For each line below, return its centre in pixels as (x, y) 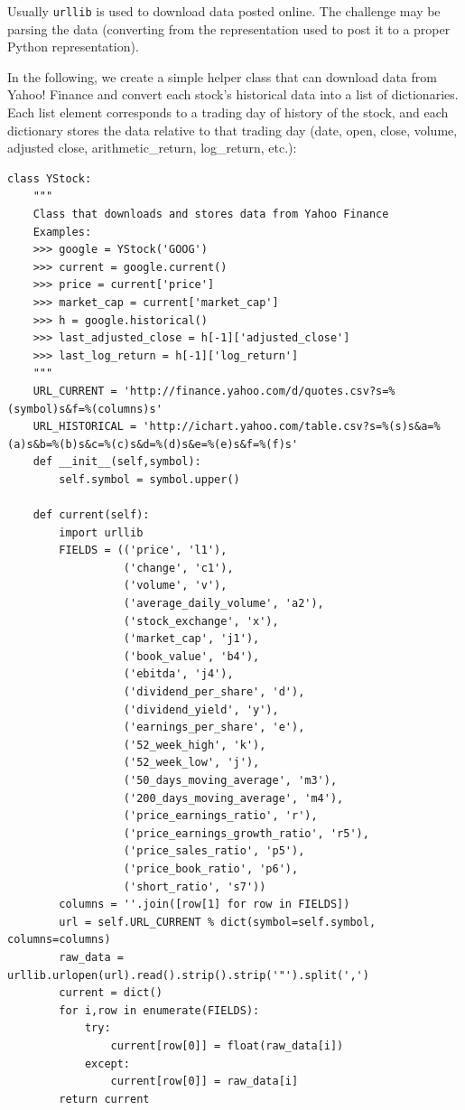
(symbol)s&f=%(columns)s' (85, 409)
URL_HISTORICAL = (85, 427)
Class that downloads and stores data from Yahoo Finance (211, 214)
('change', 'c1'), (178, 568)
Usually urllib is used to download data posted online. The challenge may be (224, 11)
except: (107, 1063)
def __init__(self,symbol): (117, 462)
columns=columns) (59, 940)
